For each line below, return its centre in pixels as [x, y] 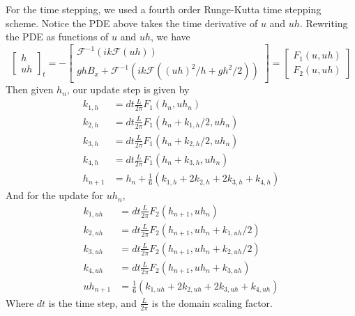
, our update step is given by [128, 89]
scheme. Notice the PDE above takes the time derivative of [132, 23]
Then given [30, 89]
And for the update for [55, 195]
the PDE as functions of [57, 37]
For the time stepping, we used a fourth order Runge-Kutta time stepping [164, 9]
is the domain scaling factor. [212, 302]
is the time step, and [92, 302]
